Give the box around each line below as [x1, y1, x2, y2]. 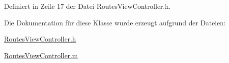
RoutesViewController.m [4, 50, 78, 60]
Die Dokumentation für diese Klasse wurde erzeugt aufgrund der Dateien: [4, 17, 226, 27]
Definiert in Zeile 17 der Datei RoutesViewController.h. [4, 1, 171, 11]
